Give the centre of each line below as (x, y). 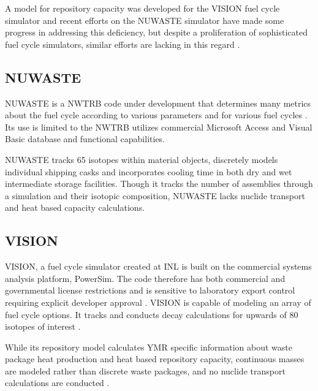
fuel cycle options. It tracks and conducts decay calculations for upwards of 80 (152, 314)
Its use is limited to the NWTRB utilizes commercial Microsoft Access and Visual (159, 127)
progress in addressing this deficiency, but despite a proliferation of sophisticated (156, 32)
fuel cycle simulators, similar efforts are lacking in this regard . (123, 44)
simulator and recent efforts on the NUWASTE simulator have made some (145, 20)
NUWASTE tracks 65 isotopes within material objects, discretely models (142, 159)
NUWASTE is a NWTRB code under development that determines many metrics (158, 103)
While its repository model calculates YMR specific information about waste (149, 347)
